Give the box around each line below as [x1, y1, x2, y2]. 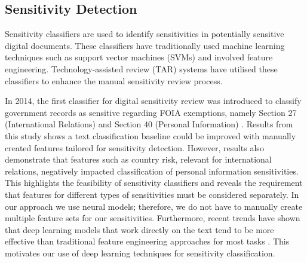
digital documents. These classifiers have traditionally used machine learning [5, 39, 285, 51]
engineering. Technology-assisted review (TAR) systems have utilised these [5, 62, 278, 75]
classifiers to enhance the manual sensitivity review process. [5, 74, 223, 87]
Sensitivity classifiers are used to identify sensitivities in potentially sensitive [5, 27, 284, 40]
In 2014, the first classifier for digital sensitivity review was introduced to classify [5, 94, 302, 107]
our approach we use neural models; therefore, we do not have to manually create [5, 200, 303, 212]
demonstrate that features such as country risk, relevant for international [5, 153, 272, 166]
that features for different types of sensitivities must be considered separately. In [5, 188, 299, 200]
